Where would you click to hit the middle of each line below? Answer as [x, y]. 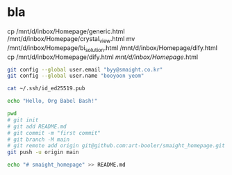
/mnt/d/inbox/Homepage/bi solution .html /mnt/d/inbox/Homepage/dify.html [112, 48]
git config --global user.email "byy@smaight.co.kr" [85, 69]
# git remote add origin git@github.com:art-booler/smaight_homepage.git [116, 146]
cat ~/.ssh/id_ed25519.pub [46, 89]
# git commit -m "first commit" [54, 133]
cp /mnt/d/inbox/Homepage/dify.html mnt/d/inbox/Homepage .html [103, 57]
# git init [23, 120]
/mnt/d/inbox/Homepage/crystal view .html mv [71, 39]
